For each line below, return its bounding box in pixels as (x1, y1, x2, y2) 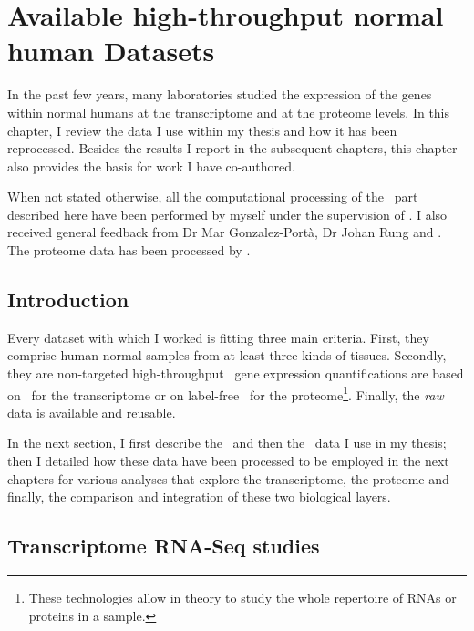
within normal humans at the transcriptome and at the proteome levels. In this (7, 102, 450, 121)
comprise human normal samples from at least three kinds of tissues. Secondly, (7, 346, 447, 365)
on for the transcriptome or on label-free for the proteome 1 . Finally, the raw (7, 382, 444, 404)
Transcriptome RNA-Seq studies (7, 532, 320, 560)
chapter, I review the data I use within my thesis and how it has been (7, 120, 397, 140)
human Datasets (7, 32, 215, 69)
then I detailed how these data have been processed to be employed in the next (7, 451, 449, 471)
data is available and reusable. (7, 402, 176, 421)
